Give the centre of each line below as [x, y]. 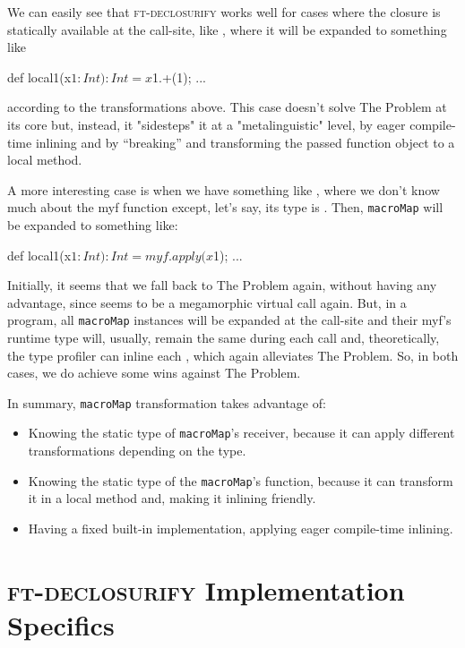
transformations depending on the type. [137, 451]
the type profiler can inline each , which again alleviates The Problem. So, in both [233, 355]
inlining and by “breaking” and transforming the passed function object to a [245, 142]
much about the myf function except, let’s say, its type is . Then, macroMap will [225, 207]
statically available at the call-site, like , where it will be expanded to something [227, 29]
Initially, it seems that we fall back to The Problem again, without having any [222, 285]
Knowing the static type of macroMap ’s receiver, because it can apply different [241, 433]
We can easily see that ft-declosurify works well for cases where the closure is [224, 12]
